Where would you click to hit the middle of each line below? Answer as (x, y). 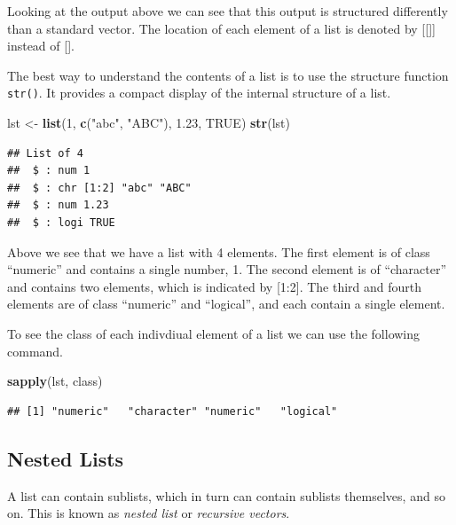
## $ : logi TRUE (61, 223)
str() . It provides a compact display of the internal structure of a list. (199, 93)
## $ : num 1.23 (58, 205)
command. (35, 351)
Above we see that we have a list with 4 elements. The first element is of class (219, 251)
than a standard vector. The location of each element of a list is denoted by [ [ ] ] (221, 28)
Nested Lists (66, 458)
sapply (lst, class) (55, 381)
